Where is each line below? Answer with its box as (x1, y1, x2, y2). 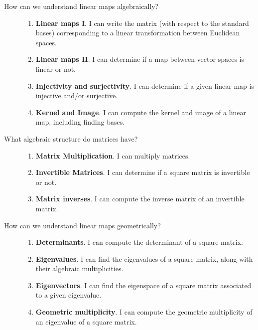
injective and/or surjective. (35, 90, 118, 101)
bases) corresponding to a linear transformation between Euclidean (35, 27, 240, 38)
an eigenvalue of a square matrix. (35, 316, 137, 327)
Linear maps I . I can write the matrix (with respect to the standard (35, 17, 249, 28)
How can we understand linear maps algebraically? (4, 1, 159, 11)
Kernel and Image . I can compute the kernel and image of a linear (35, 107, 247, 117)
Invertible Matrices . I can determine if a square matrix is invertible (35, 167, 250, 177)
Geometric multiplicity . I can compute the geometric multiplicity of (35, 307, 253, 317)
